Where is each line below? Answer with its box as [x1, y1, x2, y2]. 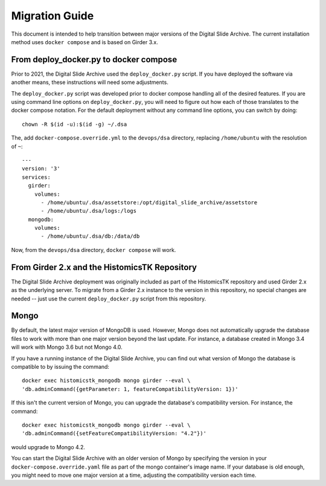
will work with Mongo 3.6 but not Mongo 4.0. [11, 343, 123, 351]
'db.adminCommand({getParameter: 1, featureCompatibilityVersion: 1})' [22, 386, 238, 392]
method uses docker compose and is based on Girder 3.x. [11, 38, 158, 45]
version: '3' [22, 165, 60, 172]
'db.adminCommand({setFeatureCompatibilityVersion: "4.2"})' [22, 430, 206, 437]
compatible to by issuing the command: [11, 363, 110, 371]
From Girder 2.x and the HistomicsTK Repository [11, 262, 197, 272]
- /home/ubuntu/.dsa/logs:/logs [40, 207, 137, 215]
